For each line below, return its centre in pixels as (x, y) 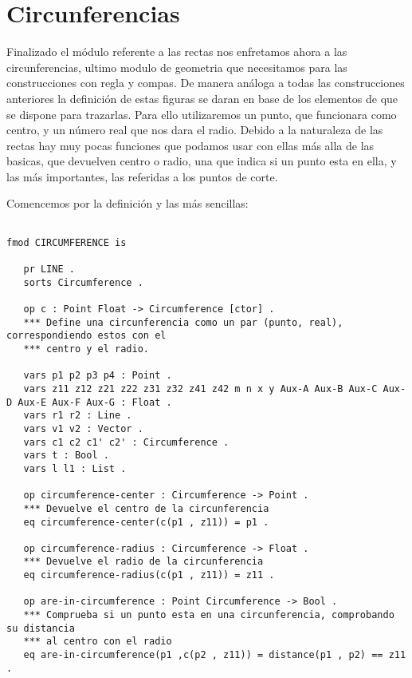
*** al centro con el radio (98, 642)
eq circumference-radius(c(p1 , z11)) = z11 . (149, 575)
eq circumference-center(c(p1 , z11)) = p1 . (146, 522)
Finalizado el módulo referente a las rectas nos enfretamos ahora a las (177, 52)
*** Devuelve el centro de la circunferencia (146, 508)
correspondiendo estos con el (86, 336)
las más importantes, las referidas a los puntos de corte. (142, 176)
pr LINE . (49, 270)
